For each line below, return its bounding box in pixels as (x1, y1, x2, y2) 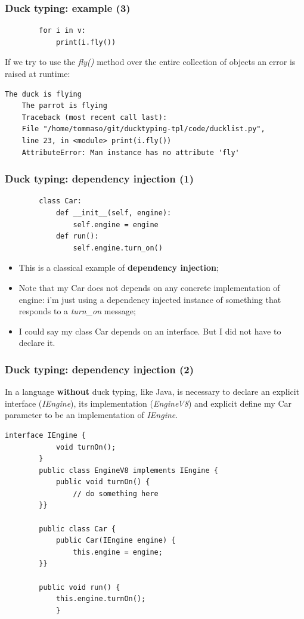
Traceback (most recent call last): (21, 113, 167, 122)
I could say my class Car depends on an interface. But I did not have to (18, 324, 281, 337)
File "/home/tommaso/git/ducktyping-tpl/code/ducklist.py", (21, 125, 265, 134)
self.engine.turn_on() (73, 243, 163, 252)
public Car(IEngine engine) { (55, 536, 176, 545)
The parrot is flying (21, 101, 107, 110)
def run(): (55, 232, 99, 241)
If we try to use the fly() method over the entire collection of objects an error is (5, 55, 296, 68)
